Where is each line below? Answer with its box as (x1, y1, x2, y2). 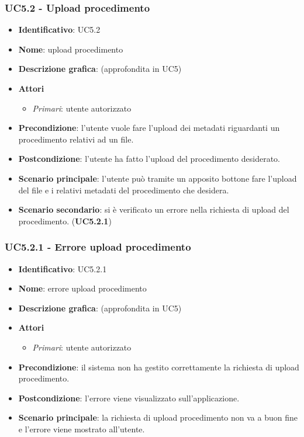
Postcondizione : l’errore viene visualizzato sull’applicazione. (18, 391, 240, 404)
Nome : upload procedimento (18, 43, 123, 55)
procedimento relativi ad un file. (18, 133, 134, 145)
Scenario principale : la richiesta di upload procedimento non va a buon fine (18, 411, 298, 424)
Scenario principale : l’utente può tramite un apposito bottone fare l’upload (18, 172, 297, 184)
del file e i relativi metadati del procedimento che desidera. (18, 183, 229, 196)
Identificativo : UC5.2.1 (18, 262, 107, 275)
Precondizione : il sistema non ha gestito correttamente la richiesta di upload (18, 360, 299, 373)
